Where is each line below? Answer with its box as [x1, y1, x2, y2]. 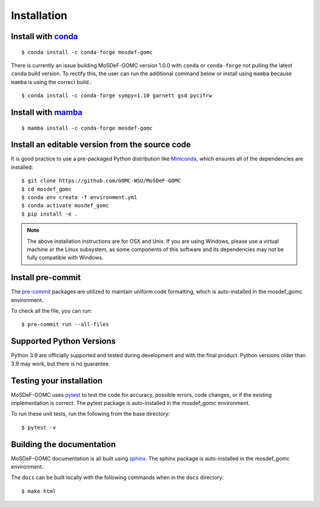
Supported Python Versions [11, 336, 116, 346]
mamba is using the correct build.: [11, 78, 92, 85]
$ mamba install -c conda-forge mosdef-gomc [21, 124, 153, 131]
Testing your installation [11, 376, 103, 386]
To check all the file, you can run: [11, 307, 92, 315]
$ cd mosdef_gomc [21, 185, 72, 192]
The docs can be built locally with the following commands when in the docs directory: [11, 474, 224, 481]
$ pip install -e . [21, 210, 78, 217]
